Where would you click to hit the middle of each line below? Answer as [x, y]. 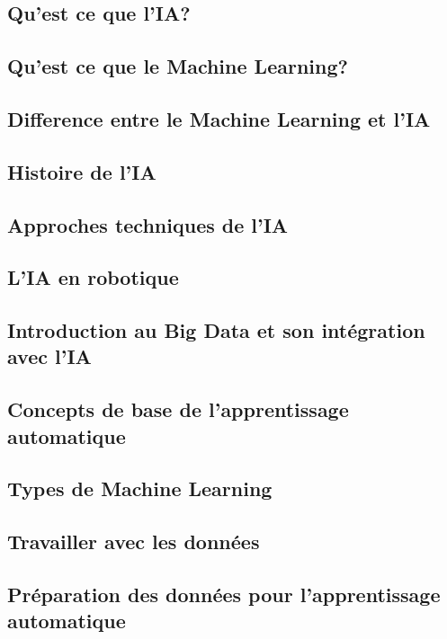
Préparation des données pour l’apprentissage [224, 594]
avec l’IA [49, 356]
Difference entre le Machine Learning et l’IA [219, 118]
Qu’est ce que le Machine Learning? [178, 66]
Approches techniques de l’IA [148, 224]
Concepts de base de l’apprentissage [178, 409]
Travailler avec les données [134, 541]
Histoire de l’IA [82, 171]
